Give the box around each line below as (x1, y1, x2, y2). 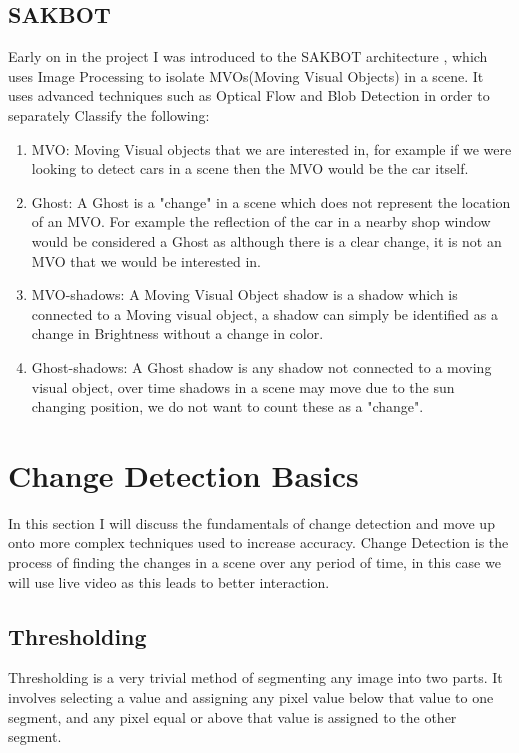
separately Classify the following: (8, 104, 210, 125)
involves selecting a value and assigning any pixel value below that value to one (8, 687, 494, 707)
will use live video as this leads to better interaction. (8, 571, 330, 592)
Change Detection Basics (8, 454, 359, 495)
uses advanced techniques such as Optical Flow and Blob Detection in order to (8, 85, 490, 106)
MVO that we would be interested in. (31, 250, 261, 271)
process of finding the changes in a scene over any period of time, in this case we (8, 552, 501, 573)
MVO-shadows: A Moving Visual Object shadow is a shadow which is (31, 284, 458, 305)
